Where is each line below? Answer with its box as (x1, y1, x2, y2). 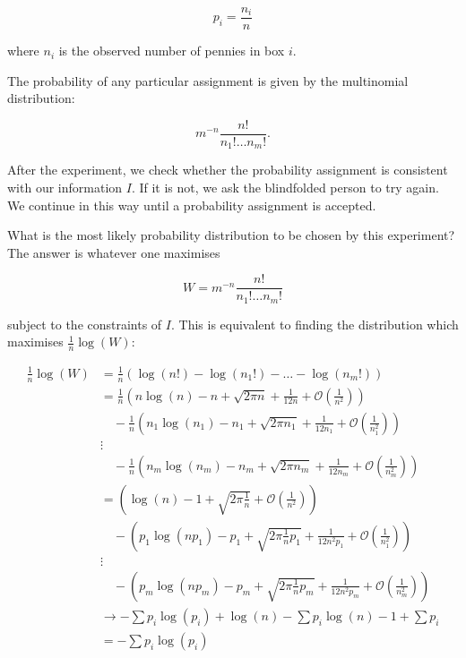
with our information (7, 177, 123, 196)
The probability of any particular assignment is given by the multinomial (7, 71, 409, 90)
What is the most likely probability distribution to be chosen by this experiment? (7, 226, 455, 244)
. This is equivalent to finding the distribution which (171, 314, 459, 333)
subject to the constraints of (7, 314, 162, 333)
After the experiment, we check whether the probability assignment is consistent (7, 160, 448, 179)
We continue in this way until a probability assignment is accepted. (7, 195, 376, 214)
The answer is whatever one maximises (7, 243, 220, 261)
